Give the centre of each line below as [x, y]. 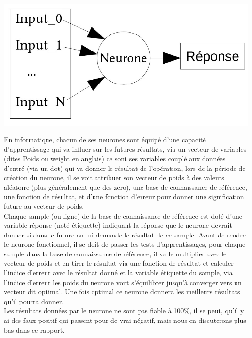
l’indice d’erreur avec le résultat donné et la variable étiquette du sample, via [118, 273]
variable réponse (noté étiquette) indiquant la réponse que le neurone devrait [118, 225]
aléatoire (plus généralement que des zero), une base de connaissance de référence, [126, 187]
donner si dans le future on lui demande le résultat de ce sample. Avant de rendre [125, 234]
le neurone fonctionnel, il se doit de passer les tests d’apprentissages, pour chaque [125, 244]
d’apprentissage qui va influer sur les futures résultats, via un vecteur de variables [125, 149]
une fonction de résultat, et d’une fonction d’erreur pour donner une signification [124, 196]
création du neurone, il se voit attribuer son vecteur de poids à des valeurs [114, 177]
